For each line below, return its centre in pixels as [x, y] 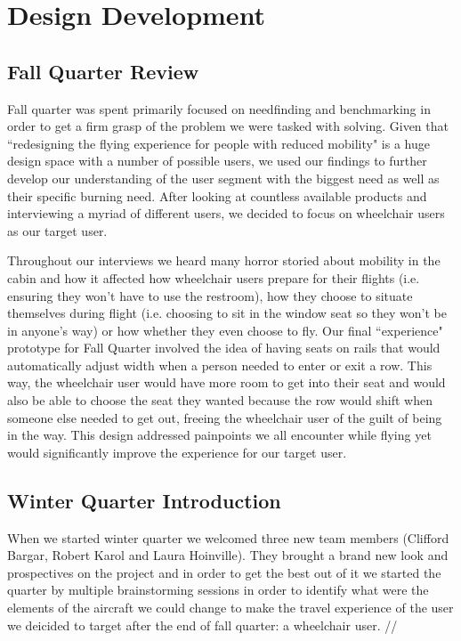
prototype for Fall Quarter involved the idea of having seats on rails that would [224, 348]
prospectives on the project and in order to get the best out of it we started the [224, 572]
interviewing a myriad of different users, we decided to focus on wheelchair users [226, 213]
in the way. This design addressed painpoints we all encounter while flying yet [219, 435]
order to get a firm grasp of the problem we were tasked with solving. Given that [228, 126]
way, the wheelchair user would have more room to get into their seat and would [226, 382]
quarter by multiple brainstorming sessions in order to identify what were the [218, 590]
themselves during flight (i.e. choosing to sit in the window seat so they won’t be [227, 313]
